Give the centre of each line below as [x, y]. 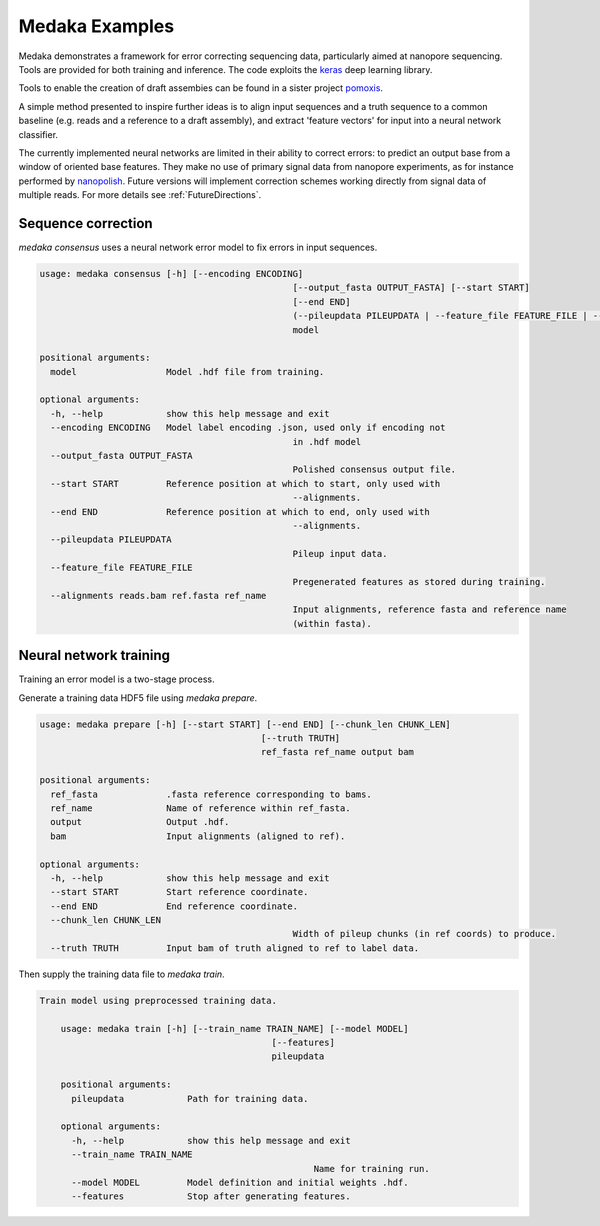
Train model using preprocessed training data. [158, 1000]
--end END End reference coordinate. [174, 906]
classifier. [38, 134]
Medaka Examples [96, 26]
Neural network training [94, 655]
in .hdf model [327, 441]
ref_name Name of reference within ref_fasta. [200, 808]
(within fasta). [332, 623]
